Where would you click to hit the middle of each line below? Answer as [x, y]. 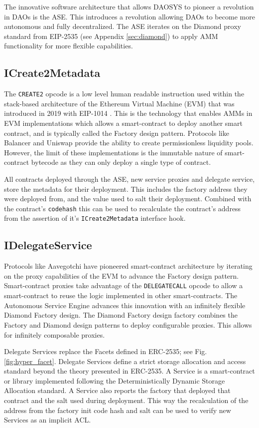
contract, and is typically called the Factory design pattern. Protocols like [117, 133]
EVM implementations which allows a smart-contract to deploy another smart [123, 123]
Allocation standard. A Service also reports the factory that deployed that [117, 390]
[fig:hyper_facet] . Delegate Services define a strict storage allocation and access [125, 361]
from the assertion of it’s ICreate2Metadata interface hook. [95, 218]
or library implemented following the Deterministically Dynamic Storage [115, 380]
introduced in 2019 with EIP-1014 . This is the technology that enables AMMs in [128, 113]
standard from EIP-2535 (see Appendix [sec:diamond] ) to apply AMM [111, 36]
